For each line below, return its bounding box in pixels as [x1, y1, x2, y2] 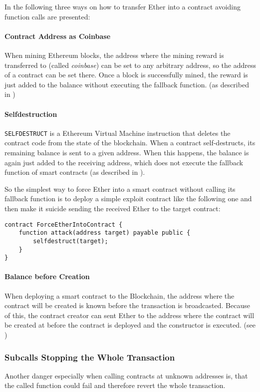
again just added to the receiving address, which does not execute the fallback [4, 157, 243, 167]
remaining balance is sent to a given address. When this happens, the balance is [4, 147, 249, 157]
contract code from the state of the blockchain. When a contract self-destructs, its [4, 137, 256, 148]
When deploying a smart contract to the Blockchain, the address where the [4, 290, 235, 301]
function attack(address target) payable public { [18, 229, 191, 237]
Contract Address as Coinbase [4, 30, 111, 41]
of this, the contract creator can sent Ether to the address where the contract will [4, 310, 255, 320]
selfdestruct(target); [33, 237, 108, 245]
